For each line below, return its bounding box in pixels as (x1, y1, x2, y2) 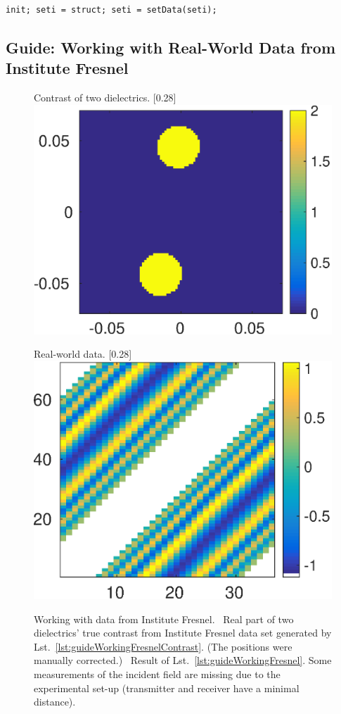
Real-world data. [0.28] (34, 346, 132, 361)
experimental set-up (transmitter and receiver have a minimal (34, 680, 300, 695)
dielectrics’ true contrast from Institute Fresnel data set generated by (34, 625, 332, 640)
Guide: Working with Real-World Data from (6, 36, 336, 58)
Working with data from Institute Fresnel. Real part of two (34, 611, 294, 626)
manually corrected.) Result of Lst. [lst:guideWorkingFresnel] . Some (34, 653, 332, 668)
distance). (34, 694, 76, 709)
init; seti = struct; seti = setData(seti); (6, 5, 217, 15)
